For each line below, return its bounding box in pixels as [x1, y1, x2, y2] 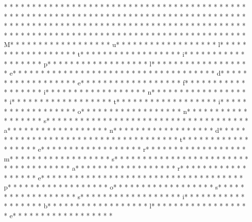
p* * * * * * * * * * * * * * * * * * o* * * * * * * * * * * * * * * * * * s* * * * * [4, 182, 244, 192]
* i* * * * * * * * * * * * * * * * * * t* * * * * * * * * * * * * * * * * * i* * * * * [4, 96, 247, 106]
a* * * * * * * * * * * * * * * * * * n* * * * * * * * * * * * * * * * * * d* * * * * [4, 125, 246, 135]
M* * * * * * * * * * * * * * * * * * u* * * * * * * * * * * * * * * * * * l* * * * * [4, 39, 246, 49]
